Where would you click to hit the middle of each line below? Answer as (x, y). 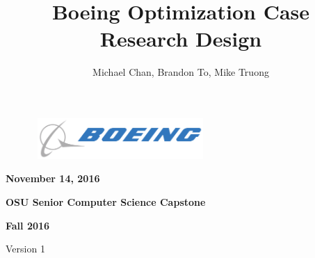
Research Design (181, 39)
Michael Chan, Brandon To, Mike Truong (181, 72)
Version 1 (25, 249)
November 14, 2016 (53, 178)
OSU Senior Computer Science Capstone (106, 201)
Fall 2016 (28, 225)
